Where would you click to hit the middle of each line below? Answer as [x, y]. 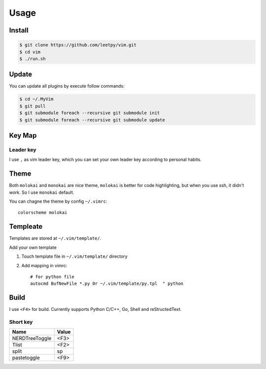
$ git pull [33, 106]
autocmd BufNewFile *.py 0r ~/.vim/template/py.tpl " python [107, 284]
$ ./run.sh [33, 59]
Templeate [26, 227]
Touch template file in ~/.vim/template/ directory [74, 256]
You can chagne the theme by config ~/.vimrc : [58, 201]
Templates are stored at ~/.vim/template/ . [55, 238]
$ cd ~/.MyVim [36, 99]
